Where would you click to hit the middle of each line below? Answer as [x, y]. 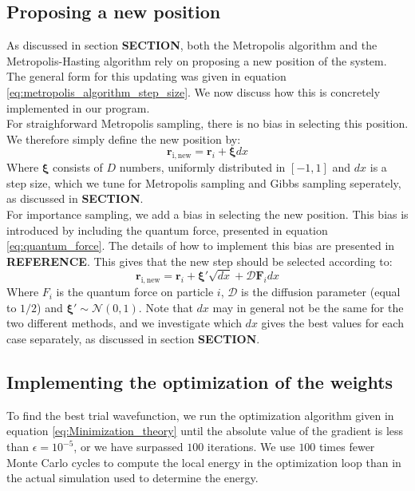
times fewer [347, 447]
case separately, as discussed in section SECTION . [133, 339]
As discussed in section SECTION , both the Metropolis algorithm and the [192, 45]
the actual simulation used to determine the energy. [132, 478]
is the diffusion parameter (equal [321, 292]
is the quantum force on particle [135, 292]
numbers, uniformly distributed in [202, 167]
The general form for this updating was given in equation [146, 76]
